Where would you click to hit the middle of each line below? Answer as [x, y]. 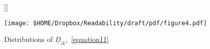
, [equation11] [87, 39]
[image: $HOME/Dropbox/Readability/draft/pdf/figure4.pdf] [106, 23]
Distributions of [29, 39]
